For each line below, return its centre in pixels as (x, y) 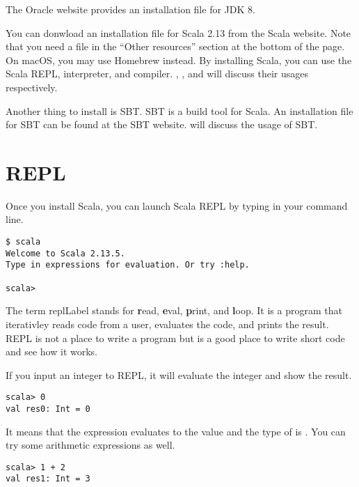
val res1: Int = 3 (48, 479)
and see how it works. (52, 351)
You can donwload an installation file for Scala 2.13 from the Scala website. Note (178, 32)
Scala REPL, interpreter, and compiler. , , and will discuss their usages (157, 74)
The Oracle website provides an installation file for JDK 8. (130, 9)
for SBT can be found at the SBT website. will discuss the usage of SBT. (162, 124)
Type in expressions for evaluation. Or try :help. (128, 265)
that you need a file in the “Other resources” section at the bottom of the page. (175, 46)
